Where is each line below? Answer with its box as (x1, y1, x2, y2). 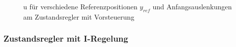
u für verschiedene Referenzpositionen (23, 1, 138, 11)
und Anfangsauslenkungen (152, 1, 232, 11)
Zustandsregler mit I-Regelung (3, 32, 128, 45)
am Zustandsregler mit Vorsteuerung (23, 11, 135, 22)
